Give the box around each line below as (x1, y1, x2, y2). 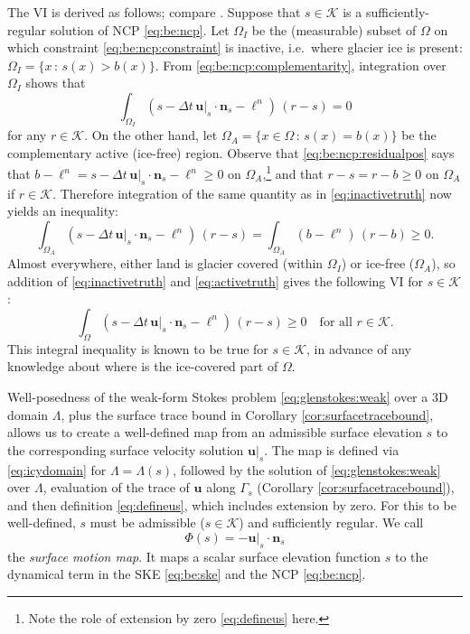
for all (319, 315, 352, 329)
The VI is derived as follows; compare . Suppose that (7, 3, 301, 21)
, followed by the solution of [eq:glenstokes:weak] (173, 460, 441, 479)
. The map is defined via (264, 440, 399, 459)
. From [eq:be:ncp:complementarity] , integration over (155, 55, 446, 74)
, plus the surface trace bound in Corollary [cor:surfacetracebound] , (61, 405, 434, 424)
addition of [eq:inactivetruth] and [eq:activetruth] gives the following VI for (7, 271, 423, 290)
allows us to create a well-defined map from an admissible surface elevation (7, 423, 422, 442)
